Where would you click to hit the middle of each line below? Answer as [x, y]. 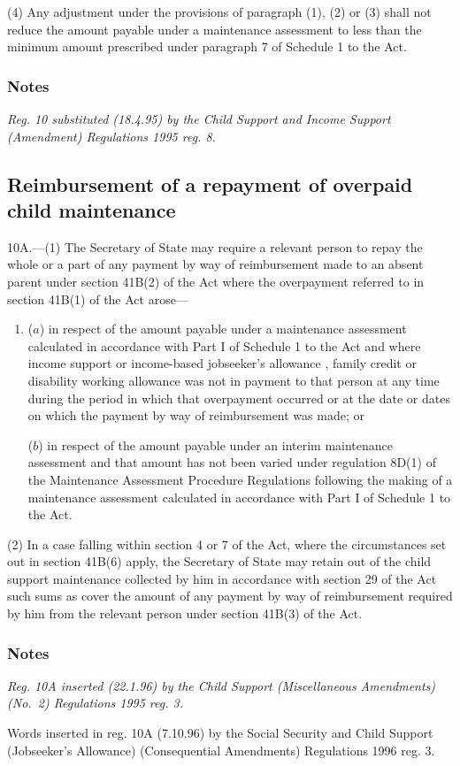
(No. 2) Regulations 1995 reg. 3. [95, 703]
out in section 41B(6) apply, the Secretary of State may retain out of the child [219, 561]
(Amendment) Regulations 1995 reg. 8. [111, 136]
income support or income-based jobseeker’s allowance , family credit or [222, 363]
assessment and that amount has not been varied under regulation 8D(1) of [232, 462]
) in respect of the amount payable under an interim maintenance [216, 444]
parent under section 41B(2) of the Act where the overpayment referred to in [216, 281]
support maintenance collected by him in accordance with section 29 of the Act [222, 578]
